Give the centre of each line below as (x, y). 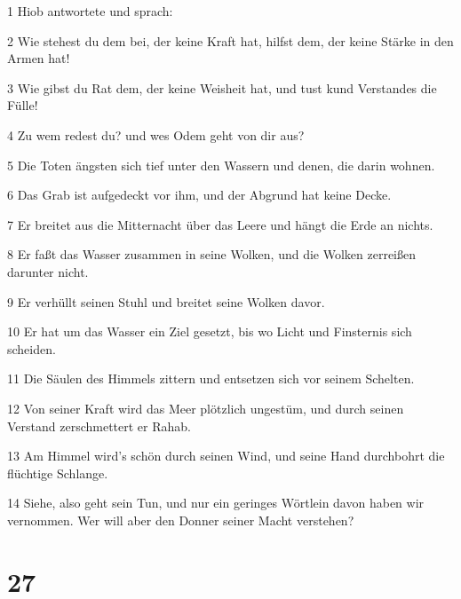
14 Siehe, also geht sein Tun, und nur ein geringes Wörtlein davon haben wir (216, 503)
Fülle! (23, 105)
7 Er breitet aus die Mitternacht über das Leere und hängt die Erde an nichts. (220, 224)
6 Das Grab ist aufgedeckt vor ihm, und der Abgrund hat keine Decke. (199, 195)
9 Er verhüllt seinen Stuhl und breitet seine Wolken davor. (166, 301)
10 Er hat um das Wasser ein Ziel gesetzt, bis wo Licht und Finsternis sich (210, 331)
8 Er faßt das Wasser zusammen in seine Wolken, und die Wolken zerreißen (211, 254)
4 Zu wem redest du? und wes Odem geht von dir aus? (156, 134)
